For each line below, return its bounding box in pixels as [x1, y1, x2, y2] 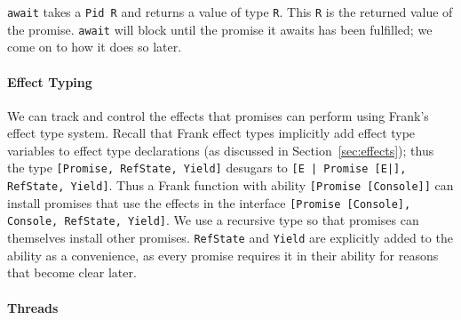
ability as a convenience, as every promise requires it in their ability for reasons [7, 245, 439, 264]
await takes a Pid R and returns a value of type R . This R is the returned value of [7, 3, 453, 20]
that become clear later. [7, 263, 137, 282]
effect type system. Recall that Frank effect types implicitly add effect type [7, 124, 416, 142]
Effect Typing [7, 72, 92, 91]
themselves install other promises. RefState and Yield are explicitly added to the [7, 228, 453, 247]
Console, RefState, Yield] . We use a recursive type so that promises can [7, 211, 419, 229]
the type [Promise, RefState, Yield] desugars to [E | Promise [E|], [7, 158, 407, 177]
